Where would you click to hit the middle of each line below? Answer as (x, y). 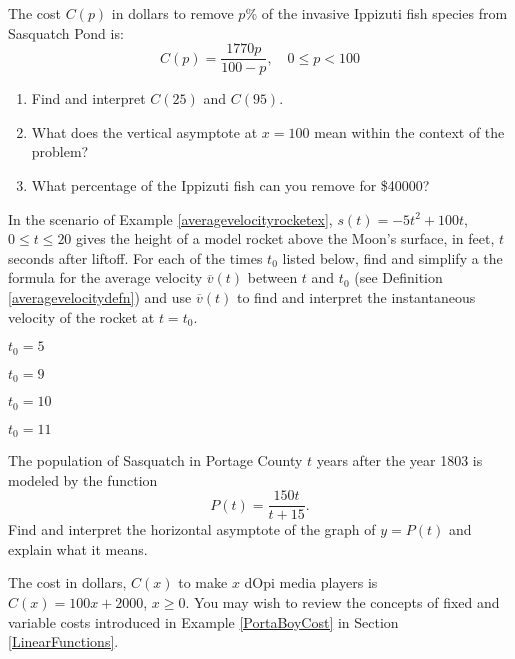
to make (203, 582)
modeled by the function (83, 479)
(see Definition (398, 277)
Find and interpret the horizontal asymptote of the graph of (192, 529)
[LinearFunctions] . (63, 641)
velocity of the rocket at (81, 316)
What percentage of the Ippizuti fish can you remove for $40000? (230, 185)
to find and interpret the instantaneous (356, 297)
